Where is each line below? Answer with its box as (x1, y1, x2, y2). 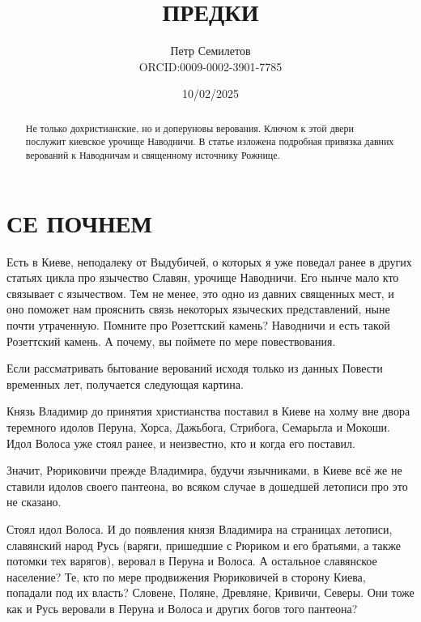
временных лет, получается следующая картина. (6, 375, 244, 392)
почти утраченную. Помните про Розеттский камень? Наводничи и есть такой (6, 316, 390, 333)
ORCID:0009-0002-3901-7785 (138, 58, 283, 75)
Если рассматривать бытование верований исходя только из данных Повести (6, 360, 383, 377)
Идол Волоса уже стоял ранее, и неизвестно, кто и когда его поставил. (6, 434, 355, 451)
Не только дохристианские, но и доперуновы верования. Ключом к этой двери (25, 121, 354, 134)
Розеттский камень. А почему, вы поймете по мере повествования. (6, 332, 336, 349)
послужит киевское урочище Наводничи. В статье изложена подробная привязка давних (25, 134, 394, 148)
